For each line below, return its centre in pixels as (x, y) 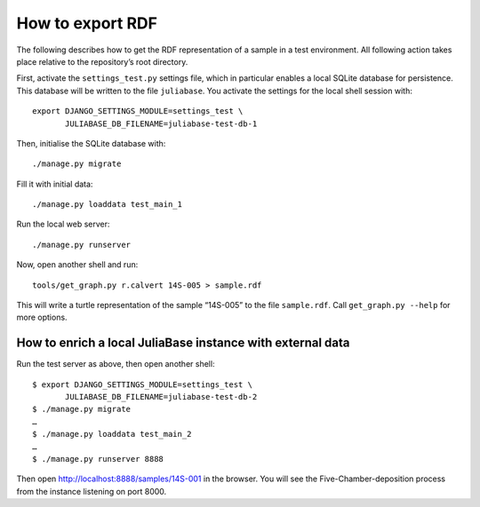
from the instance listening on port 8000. (92, 491)
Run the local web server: (63, 224)
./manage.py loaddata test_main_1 (107, 205)
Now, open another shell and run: (77, 265)
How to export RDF (87, 23)
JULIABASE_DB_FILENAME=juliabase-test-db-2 (161, 397)
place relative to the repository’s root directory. (102, 61)
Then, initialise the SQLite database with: (91, 143)
